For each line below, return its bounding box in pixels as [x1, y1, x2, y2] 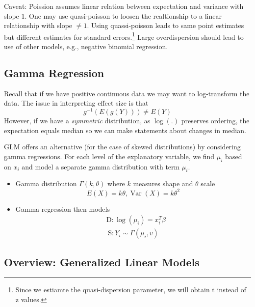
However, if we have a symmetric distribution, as [4, 115, 151, 126]
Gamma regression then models [15, 203, 110, 214]
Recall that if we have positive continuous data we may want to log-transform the [4, 88, 250, 98]
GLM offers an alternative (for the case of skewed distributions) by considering [4, 141, 241, 152]
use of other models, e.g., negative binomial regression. [4, 41, 168, 52]
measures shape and [133, 178, 193, 189]
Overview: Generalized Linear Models [4, 254, 200, 269]
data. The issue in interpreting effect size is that [4, 98, 149, 108]
